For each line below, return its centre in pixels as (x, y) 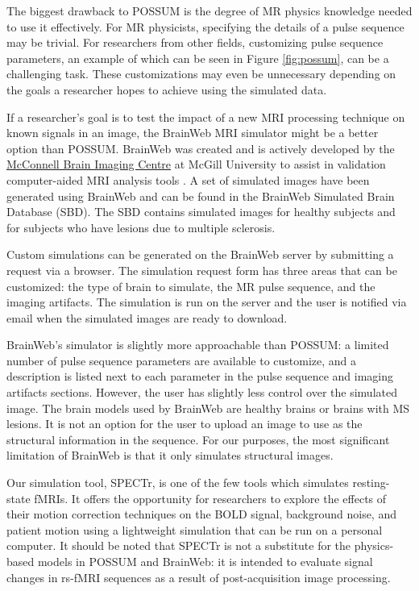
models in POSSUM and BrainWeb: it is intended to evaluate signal (205, 561)
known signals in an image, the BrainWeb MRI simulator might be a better (193, 133)
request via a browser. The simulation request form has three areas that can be (202, 270)
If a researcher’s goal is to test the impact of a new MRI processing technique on (206, 117)
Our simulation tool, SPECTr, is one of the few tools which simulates (178, 483)
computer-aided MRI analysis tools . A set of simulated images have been (188, 179)
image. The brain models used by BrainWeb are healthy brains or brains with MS (208, 408)
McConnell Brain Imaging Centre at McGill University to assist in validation (196, 164)
